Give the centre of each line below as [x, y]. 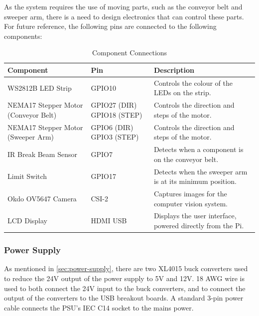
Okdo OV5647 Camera [42, 198]
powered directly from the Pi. [199, 226]
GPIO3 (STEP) [115, 137]
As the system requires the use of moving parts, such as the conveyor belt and [123, 6]
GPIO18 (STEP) [117, 114]
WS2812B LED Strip [40, 87]
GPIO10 [103, 87]
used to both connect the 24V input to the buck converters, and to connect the [125, 288]
